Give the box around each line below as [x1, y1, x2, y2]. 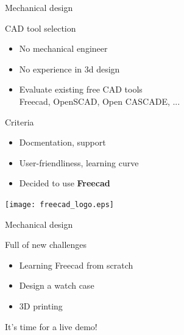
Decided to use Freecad [19, 177, 110, 189]
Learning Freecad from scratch [19, 258, 133, 271]
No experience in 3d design [19, 62, 120, 75]
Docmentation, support [19, 136, 106, 149]
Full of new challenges [5, 238, 87, 251]
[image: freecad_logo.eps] [5, 200, 114, 209]
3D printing [19, 299, 63, 312]
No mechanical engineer [19, 42, 108, 55]
